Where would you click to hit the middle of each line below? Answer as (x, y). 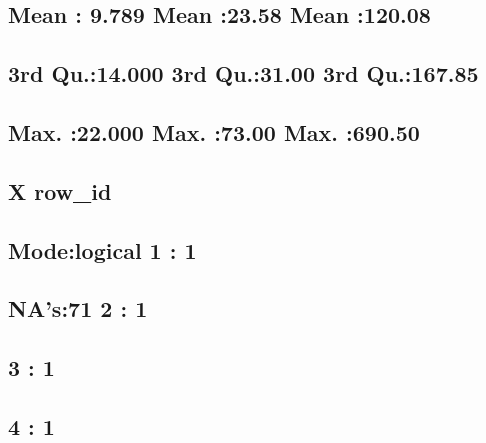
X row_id (60, 190)
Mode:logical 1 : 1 (102, 249)
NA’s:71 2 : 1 (78, 308)
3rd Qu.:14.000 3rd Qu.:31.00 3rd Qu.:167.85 (243, 73)
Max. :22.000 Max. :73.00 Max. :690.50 (214, 131)
